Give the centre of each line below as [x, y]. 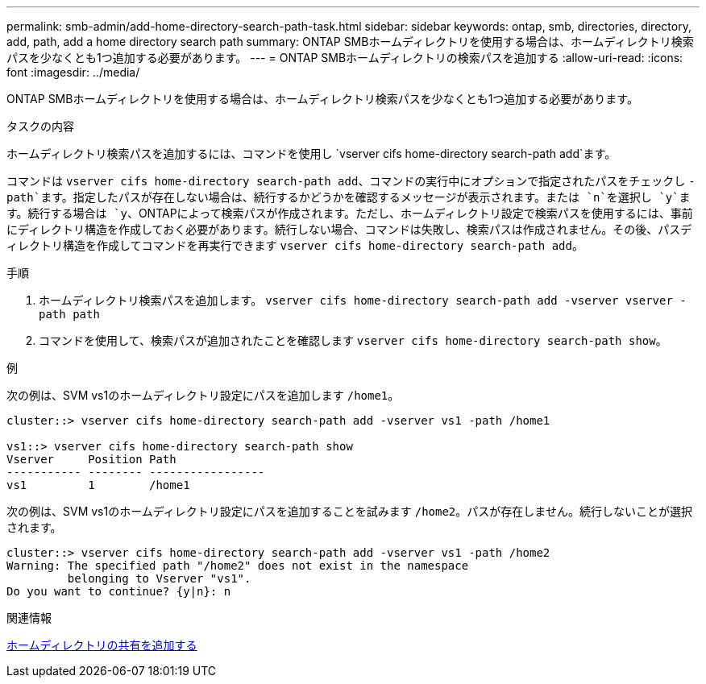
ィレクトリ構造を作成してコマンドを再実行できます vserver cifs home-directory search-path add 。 [295, 245]
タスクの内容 [40, 126]
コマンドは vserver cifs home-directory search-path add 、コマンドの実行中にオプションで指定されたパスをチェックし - [351, 181]
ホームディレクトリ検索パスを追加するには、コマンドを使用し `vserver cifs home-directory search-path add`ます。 [311, 153]
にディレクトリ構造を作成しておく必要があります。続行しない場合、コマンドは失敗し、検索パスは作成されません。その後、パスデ [349, 229]
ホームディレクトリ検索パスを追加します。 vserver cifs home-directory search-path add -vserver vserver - [363, 300]
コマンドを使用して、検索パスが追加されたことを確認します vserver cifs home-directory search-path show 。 [353, 340]
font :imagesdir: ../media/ [73, 72]
